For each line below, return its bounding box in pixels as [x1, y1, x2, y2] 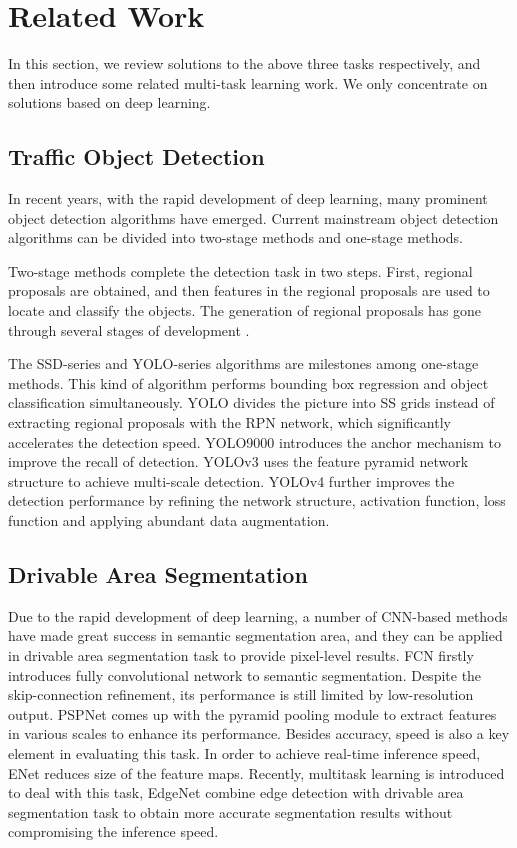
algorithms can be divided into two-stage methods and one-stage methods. [8, 227, 464, 248]
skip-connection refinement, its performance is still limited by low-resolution [8, 684, 474, 705]
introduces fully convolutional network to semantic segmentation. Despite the [8, 664, 482, 685]
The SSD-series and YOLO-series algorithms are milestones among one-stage [8, 353, 479, 374]
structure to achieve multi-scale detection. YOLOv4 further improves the [8, 470, 455, 491]
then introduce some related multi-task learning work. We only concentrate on [8, 72, 488, 93]
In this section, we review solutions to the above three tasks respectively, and [8, 53, 481, 74]
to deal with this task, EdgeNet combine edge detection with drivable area [8, 782, 464, 803]
